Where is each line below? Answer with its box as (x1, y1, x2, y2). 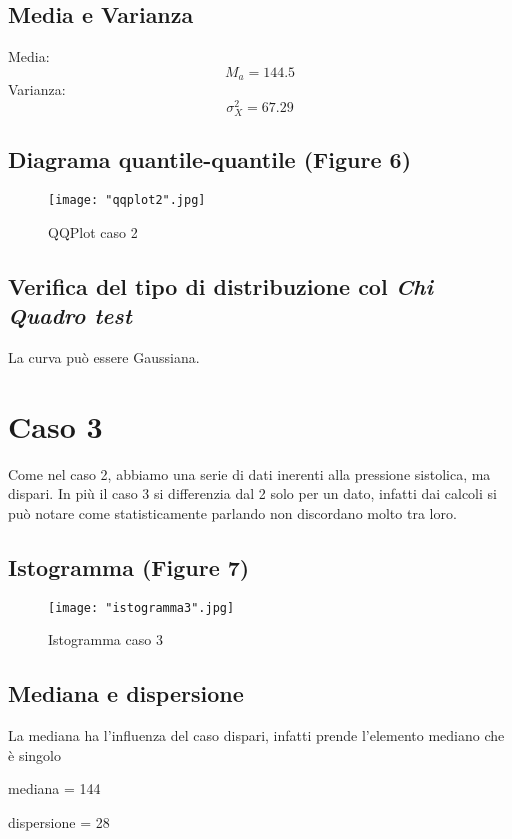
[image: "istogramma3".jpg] (48, 600, 235, 615)
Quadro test (8, 300, 132, 331)
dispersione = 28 (8, 812, 110, 833)
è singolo (8, 744, 61, 765)
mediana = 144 (8, 778, 101, 799)
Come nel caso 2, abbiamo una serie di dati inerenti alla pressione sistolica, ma (8, 463, 491, 484)
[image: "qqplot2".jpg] (48, 193, 206, 208)
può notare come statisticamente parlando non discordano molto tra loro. (8, 503, 457, 524)
